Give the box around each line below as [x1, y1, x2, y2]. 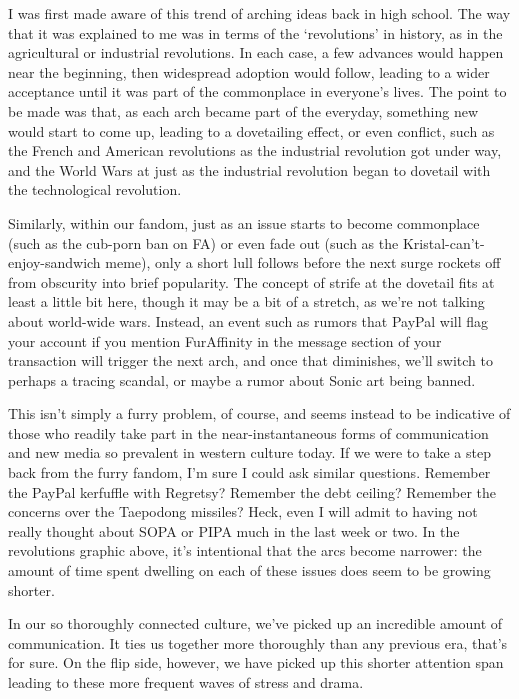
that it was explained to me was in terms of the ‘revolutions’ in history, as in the [8, 22, 503, 43]
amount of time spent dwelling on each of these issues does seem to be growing [8, 560, 491, 581]
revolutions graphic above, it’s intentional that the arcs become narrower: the [8, 540, 482, 561]
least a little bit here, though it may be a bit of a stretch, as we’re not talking [8, 291, 485, 312]
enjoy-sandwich [8, 252, 101, 273]
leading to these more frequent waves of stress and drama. [8, 672, 364, 692]
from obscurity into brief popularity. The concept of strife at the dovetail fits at [8, 271, 495, 292]
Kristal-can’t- [402, 232, 485, 253]
